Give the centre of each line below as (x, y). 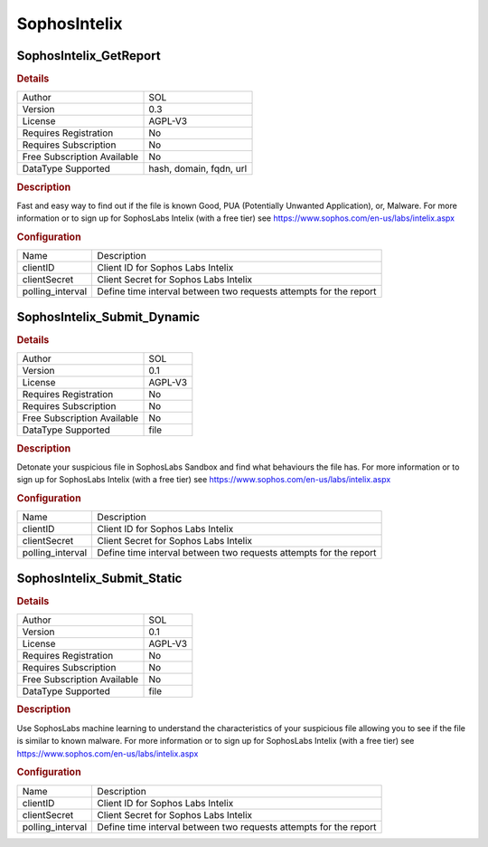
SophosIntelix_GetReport (89, 56)
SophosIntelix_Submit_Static (99, 578)
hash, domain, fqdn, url (198, 169)
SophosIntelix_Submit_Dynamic (108, 317)
